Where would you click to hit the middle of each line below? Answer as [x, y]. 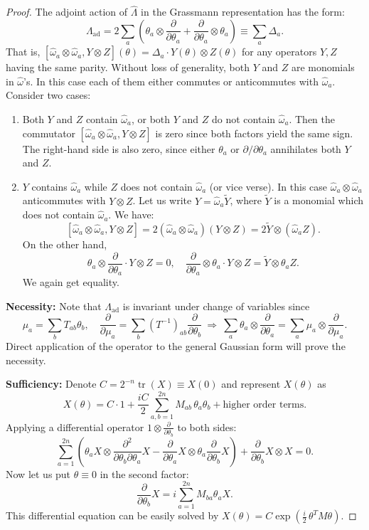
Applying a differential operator [75, 426]
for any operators [279, 52]
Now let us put [38, 473]
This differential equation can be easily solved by [112, 515]
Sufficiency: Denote [51, 384]
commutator [49, 133]
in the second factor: [144, 473]
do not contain [244, 118]
